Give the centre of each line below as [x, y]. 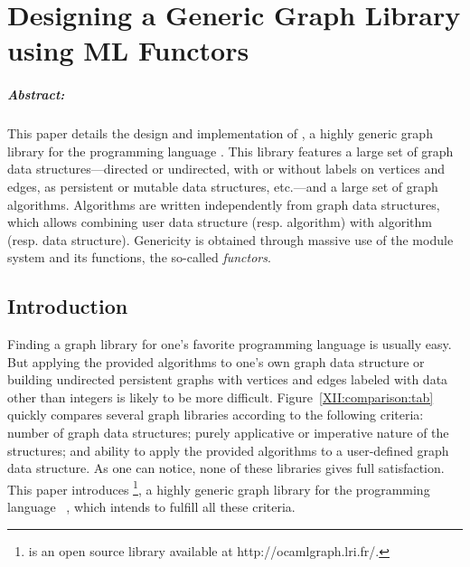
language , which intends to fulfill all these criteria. [151, 507]
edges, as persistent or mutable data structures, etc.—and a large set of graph [223, 186]
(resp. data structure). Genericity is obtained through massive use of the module [230, 239]
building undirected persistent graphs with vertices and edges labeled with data [228, 379]
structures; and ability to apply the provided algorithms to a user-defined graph [228, 450]
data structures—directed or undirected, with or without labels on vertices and [226, 169]
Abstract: [36, 94]
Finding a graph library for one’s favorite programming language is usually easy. [230, 344]
